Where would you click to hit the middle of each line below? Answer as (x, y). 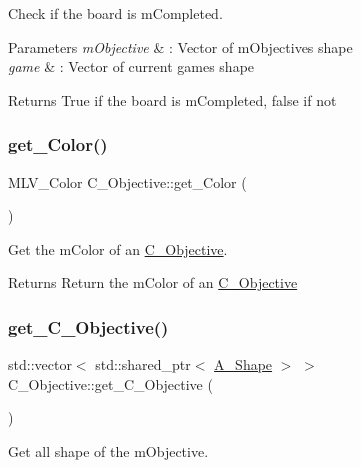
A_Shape (243, 364)
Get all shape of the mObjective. (108, 450)
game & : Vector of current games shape (131, 66)
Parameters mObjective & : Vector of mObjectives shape (180, 46)
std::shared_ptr (143, 364)
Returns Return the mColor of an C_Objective (153, 282)
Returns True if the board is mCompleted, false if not (172, 99)
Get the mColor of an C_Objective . (118, 248)
